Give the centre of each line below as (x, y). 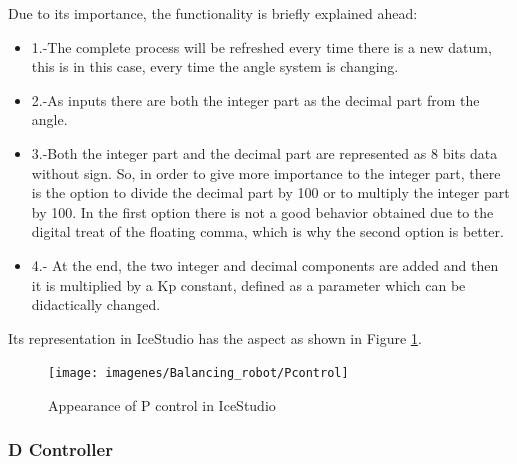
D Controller (60, 449)
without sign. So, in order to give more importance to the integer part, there (266, 172)
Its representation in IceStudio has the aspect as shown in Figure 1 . (215, 337)
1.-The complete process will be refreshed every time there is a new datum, (261, 46)
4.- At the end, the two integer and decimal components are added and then (265, 264)
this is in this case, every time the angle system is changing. (215, 66)
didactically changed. (96, 304)
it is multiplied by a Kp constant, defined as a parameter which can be (248, 284)
